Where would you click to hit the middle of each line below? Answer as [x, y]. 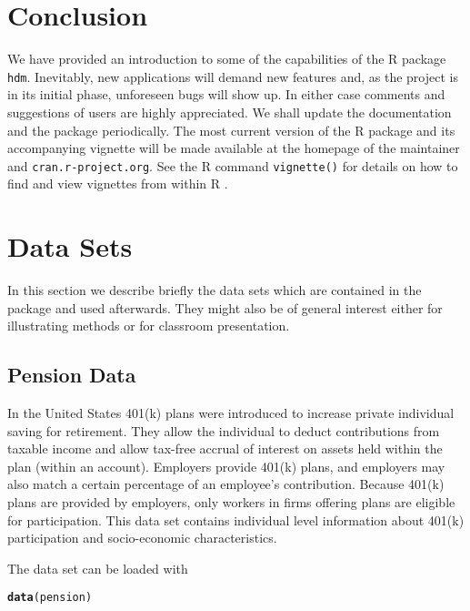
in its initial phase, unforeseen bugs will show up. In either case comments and [226, 94]
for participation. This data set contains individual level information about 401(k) [236, 519]
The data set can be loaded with [98, 568]
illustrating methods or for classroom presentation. [149, 326]
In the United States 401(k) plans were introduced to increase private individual [231, 413]
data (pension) [50, 598]
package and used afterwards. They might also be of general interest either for [225, 307]
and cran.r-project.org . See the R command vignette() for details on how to [233, 165]
